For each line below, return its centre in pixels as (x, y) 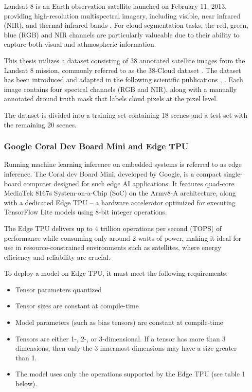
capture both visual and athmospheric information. (80, 44)
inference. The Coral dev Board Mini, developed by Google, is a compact (113, 173)
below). (26, 383)
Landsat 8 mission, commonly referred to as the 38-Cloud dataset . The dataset (123, 70)
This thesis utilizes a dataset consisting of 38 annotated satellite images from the (125, 60)
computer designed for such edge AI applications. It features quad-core (129, 183)
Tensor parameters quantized (59, 289)
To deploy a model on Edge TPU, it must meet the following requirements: (116, 273)
